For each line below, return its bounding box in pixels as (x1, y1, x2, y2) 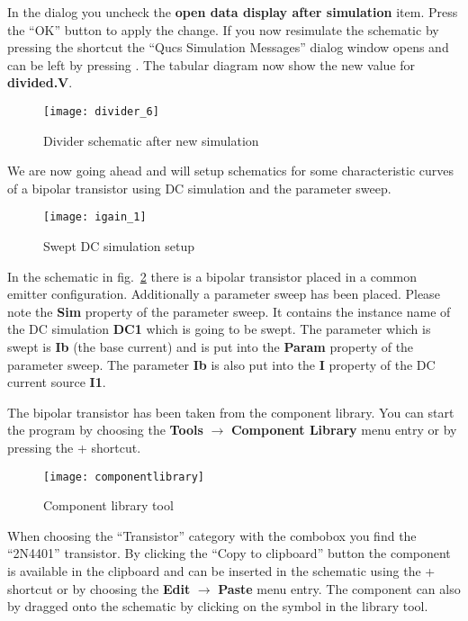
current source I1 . (7, 373, 106, 391)
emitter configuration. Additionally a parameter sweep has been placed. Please (7, 284, 440, 303)
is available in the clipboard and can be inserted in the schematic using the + (7, 562, 436, 580)
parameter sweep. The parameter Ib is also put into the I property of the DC (7, 355, 436, 373)
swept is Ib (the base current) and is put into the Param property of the (7, 337, 414, 356)
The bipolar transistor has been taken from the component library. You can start (7, 402, 454, 421)
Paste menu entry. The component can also (218, 579, 461, 598)
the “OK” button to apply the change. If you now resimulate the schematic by (7, 20, 439, 39)
